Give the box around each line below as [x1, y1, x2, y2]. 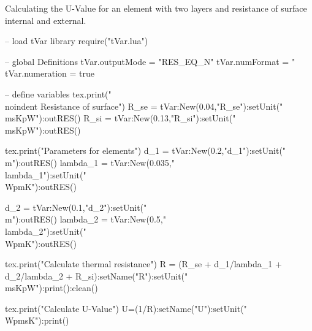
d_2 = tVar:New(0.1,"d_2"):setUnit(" [5, 200, 147, 213]
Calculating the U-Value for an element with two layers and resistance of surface [5, 2, 307, 14]
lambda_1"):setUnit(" [5, 168, 86, 181]
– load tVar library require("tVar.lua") [5, 34, 148, 47]
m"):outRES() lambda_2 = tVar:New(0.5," [5, 213, 166, 226]
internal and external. [5, 13, 86, 26]
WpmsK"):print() [5, 314, 69, 327]
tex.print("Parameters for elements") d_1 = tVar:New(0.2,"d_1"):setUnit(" [5, 144, 286, 157]
